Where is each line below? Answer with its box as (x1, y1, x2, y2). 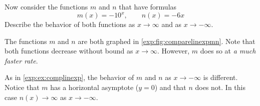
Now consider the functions (5, 1, 88, 11)
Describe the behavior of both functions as (5, 19, 135, 29)
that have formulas (119, 1, 177, 11)
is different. (203, 72, 238, 82)
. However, (157, 45, 190, 56)
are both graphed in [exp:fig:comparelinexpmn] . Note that (78, 35, 255, 46)
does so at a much (200, 45, 256, 56)
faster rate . (5, 55, 38, 65)
